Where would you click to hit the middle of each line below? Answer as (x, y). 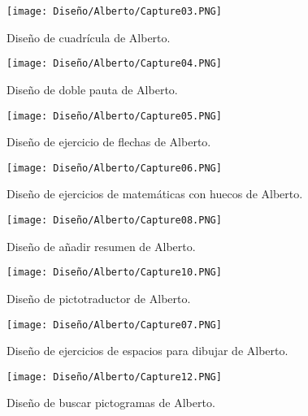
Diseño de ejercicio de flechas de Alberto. (109, 142)
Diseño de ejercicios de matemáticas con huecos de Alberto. (155, 194)
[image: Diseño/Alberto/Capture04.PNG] (114, 64)
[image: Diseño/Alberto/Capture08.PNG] (114, 220)
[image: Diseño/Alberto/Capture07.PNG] (114, 325)
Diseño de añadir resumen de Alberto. (101, 246)
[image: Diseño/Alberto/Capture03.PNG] (114, 11)
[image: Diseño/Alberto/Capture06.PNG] (114, 168)
